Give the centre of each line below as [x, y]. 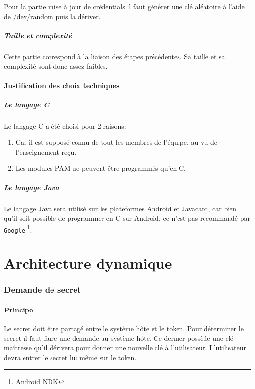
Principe [19, 309]
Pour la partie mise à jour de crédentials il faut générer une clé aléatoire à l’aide [124, 6]
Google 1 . [18, 229]
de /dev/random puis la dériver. [52, 16]
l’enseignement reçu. [46, 151]
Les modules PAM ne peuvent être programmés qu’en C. [101, 168]
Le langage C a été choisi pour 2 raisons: [65, 125]
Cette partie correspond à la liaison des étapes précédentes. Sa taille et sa [115, 56]
